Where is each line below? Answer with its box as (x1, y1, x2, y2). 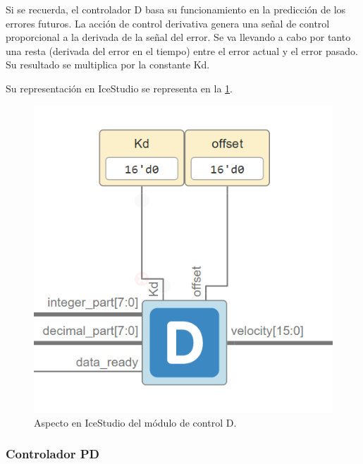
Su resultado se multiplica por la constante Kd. (6, 57, 210, 72)
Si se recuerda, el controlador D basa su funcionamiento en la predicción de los (6, 2, 346, 16)
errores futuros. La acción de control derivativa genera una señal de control (6, 16, 330, 30)
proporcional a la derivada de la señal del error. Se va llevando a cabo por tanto (6, 30, 351, 44)
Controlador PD (6, 445, 99, 463)
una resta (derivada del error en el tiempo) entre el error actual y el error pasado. (6, 43, 358, 58)
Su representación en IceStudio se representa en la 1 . (6, 80, 233, 95)
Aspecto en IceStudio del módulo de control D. (34, 415, 237, 429)
